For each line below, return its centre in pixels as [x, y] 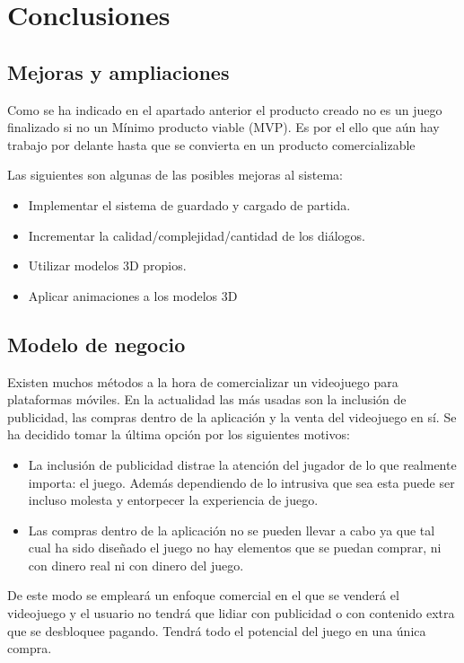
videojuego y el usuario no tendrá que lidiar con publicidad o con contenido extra [231, 613]
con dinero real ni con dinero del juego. [136, 565]
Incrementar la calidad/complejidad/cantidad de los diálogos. [197, 235]
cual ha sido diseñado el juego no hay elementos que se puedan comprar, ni [235, 548]
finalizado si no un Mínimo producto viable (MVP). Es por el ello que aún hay [223, 127]
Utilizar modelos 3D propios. [107, 265]
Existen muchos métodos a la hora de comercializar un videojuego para [203, 381]
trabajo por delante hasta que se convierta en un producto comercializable [211, 144]
